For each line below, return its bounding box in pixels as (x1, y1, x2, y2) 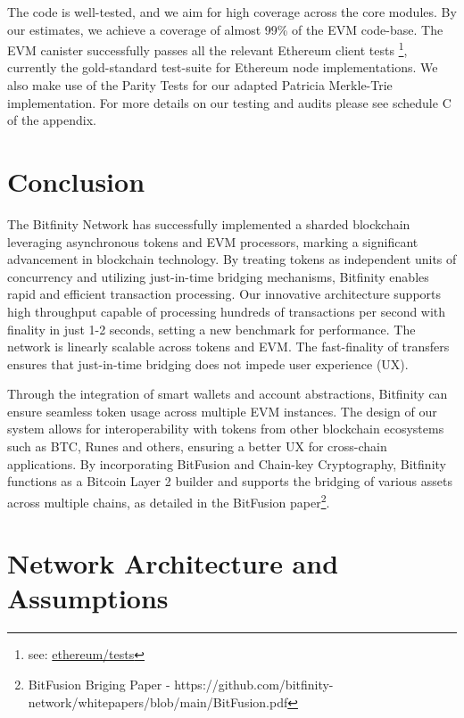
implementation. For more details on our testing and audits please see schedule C (7, 93, 452, 111)
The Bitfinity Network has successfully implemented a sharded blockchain (7, 214, 410, 233)
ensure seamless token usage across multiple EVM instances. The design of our (7, 401, 437, 420)
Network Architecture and (7, 545, 339, 582)
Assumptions (7, 580, 169, 616)
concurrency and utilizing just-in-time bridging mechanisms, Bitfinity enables (7, 267, 429, 285)
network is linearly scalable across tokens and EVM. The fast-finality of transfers (7, 337, 450, 356)
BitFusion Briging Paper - (28, 675, 170, 693)
